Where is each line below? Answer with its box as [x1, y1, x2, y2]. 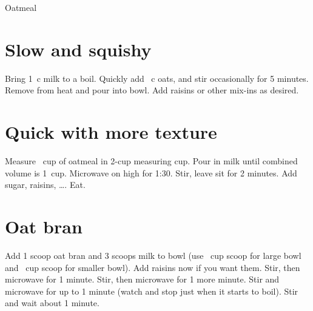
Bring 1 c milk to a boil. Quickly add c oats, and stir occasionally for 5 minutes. [5, 72, 309, 84]
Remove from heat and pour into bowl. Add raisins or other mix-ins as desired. [5, 84, 299, 96]
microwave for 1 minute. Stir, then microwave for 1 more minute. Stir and [5, 273, 280, 286]
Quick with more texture [5, 119, 217, 144]
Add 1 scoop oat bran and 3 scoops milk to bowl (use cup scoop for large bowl [5, 249, 301, 261]
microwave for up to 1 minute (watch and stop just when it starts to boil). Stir [5, 284, 298, 297]
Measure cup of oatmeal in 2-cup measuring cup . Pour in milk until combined [5, 155, 298, 167]
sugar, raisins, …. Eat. [5, 178, 86, 191]
